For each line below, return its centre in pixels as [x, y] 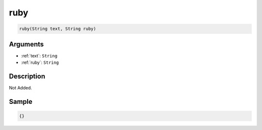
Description [27, 76]
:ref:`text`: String [39, 56]
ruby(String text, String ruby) [58, 29]
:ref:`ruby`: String [40, 62]
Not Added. [21, 87]
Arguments [26, 44]
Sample [21, 101]
